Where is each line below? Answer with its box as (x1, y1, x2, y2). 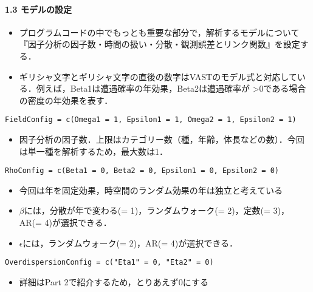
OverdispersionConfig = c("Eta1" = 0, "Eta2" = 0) (5, 258, 214, 267)
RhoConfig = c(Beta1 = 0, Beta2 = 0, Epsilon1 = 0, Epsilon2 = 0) (5, 166, 280, 175)
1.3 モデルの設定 (5, 2, 72, 15)
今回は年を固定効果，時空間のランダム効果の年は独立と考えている (19, 183, 283, 196)
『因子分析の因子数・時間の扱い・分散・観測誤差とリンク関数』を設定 (19, 38, 300, 50)
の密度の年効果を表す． (19, 93, 113, 106)
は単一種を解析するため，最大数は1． (19, 144, 168, 157)
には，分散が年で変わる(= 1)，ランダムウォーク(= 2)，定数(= (24, 204, 270, 217)
